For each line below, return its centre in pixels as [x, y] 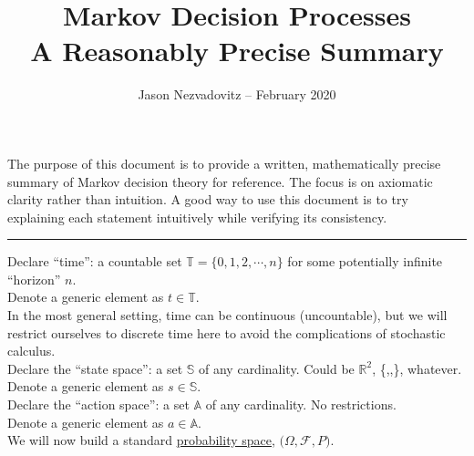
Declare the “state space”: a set [95, 368]
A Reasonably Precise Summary [237, 51]
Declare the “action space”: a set [98, 404]
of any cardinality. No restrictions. [301, 404]
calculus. [31, 351]
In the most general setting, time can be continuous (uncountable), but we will [227, 315]
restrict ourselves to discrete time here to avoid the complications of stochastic [227, 332]
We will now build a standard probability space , [141, 440]
